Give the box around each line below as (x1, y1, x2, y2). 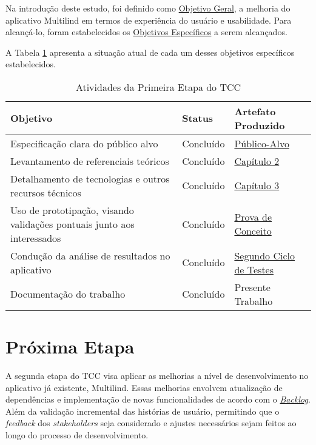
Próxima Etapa (5, 334, 135, 359)
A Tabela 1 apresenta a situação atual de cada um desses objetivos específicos (5, 45, 295, 58)
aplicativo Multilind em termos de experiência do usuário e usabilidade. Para (5, 13, 292, 26)
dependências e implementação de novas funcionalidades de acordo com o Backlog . (5, 393, 311, 406)
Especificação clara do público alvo (10, 136, 158, 150)
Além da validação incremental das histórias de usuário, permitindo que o (5, 404, 280, 417)
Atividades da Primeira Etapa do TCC (75, 79, 241, 94)
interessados (10, 230, 61, 245)
